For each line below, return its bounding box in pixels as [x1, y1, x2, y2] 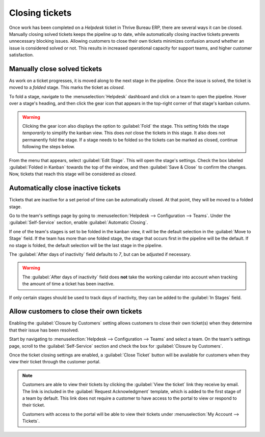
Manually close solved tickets [9, 64, 103, 73]
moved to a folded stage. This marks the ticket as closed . [9, 84, 125, 90]
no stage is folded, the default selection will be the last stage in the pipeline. [9, 242, 163, 248]
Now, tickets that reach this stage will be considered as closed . [9, 171, 137, 177]
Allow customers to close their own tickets [9, 307, 142, 316]
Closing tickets [9, 7, 72, 18]
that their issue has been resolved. [9, 327, 79, 333]
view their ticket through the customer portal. [9, 359, 101, 365]
